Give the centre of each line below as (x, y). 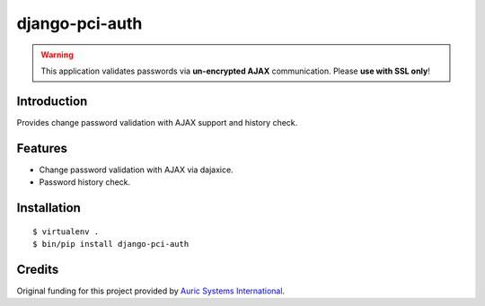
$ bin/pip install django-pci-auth (111, 244)
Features (42, 148)
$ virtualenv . (66, 232)
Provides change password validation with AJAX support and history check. (157, 122)
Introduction (52, 101)
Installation (48, 208)
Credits (38, 269)
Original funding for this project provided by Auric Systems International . (151, 291)
